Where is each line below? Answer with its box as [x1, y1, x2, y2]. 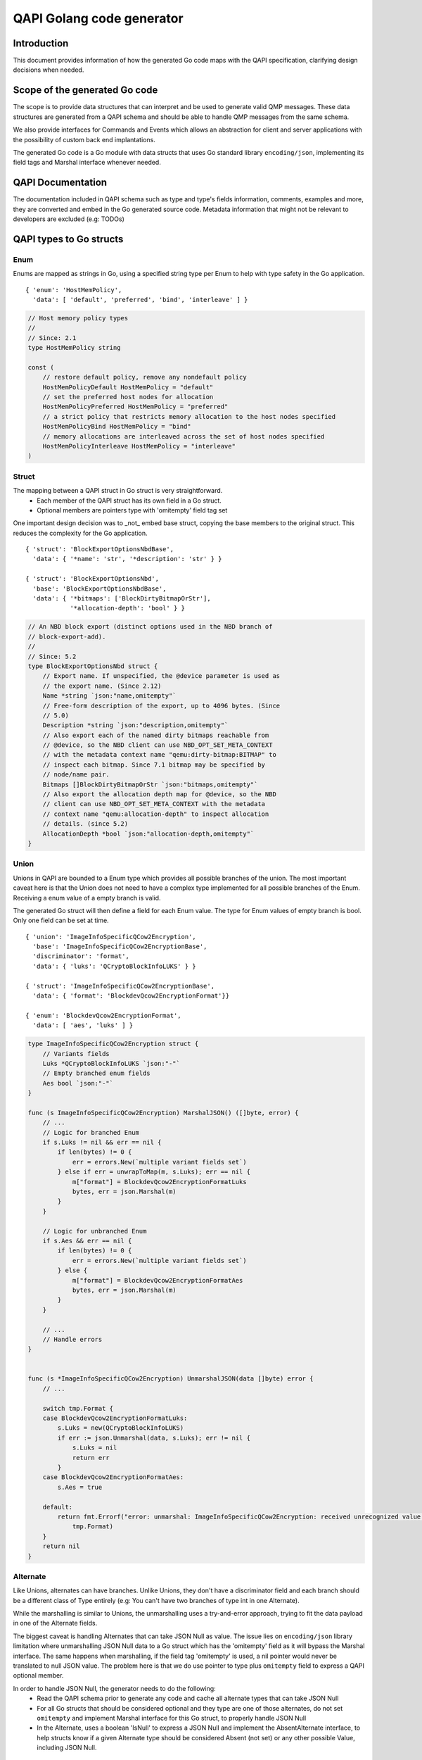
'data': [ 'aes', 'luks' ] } [32, 1022, 134, 1029]
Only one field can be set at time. [13, 916, 109, 925]
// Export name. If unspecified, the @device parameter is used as [42, 672, 281, 680]
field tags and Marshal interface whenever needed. [13, 158, 161, 167]
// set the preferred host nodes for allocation [42, 393, 214, 401]
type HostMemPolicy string [27, 344, 121, 352]
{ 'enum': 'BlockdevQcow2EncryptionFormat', [25, 1011, 182, 1019]
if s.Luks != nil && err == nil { [42, 1138, 162, 1147]
